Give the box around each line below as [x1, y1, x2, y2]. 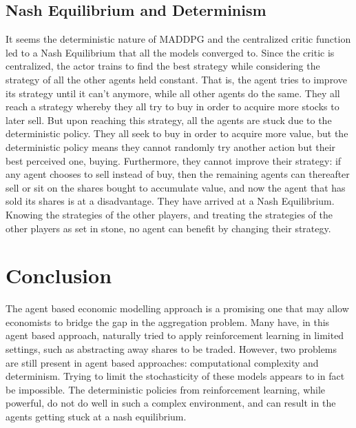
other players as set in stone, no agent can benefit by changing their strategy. [6, 221, 331, 235]
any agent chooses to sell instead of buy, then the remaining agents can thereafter [6, 167, 350, 181]
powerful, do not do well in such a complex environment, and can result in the [6, 396, 336, 410]
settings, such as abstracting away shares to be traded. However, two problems [6, 342, 337, 356]
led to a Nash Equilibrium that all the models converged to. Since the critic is [6, 45, 335, 59]
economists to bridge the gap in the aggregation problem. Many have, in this [6, 314, 330, 329]
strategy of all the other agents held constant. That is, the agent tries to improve [6, 72, 347, 86]
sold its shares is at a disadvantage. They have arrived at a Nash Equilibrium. [6, 194, 335, 208]
